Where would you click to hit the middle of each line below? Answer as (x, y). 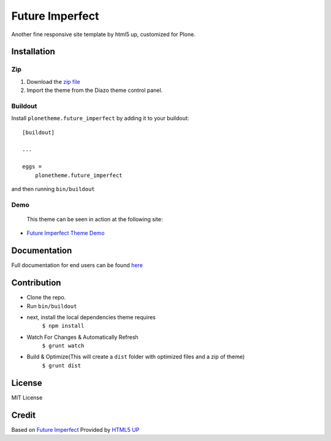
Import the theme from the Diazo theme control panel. (95, 90)
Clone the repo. (46, 298)
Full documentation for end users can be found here (77, 265)
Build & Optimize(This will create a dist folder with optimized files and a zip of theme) (136, 357)
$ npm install (63, 326)
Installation (33, 52)
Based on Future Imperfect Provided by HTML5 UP (75, 429)
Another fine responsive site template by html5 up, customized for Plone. (103, 34)
